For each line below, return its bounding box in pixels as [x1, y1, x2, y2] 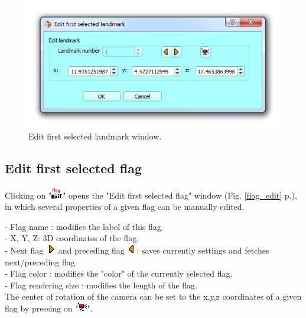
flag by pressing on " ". [5, 302, 93, 314]
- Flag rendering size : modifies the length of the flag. [5, 278, 197, 291]
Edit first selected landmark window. [28, 129, 162, 142]
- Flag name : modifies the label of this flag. [5, 220, 164, 232]
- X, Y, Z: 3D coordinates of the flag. [5, 232, 139, 244]
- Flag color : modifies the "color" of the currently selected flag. [5, 267, 233, 280]
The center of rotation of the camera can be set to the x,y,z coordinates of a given [5, 290, 302, 303]
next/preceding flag [5, 255, 75, 268]
